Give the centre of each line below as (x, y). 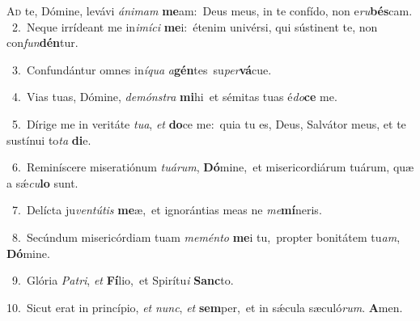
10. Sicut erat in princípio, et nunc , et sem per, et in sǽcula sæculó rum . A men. (205, 307)
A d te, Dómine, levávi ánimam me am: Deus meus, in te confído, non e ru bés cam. (210, 11)
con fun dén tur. (42, 42)
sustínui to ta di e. (49, 139)
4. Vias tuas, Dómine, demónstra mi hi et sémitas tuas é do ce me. (174, 97)
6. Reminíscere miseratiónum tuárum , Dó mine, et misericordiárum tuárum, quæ (213, 167)
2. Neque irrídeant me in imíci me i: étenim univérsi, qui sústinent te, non (195, 26)
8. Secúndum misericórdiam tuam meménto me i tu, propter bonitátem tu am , (206, 237)
